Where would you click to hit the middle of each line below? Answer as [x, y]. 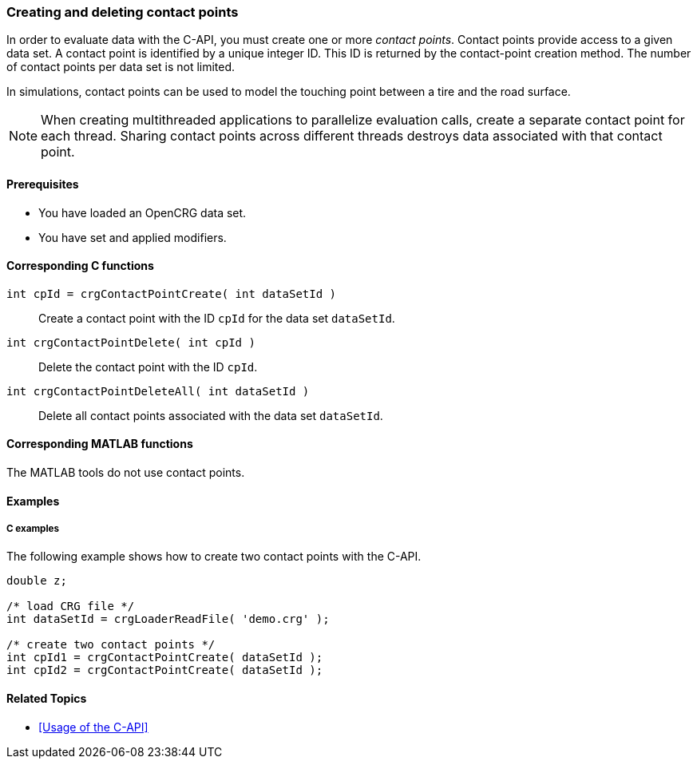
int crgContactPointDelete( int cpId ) [131, 342]
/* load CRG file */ [71, 606]
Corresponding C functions [80, 266]
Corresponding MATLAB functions [100, 444]
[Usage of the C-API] [93, 727]
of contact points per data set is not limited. [121, 67]
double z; [37, 581]
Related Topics [47, 699]
